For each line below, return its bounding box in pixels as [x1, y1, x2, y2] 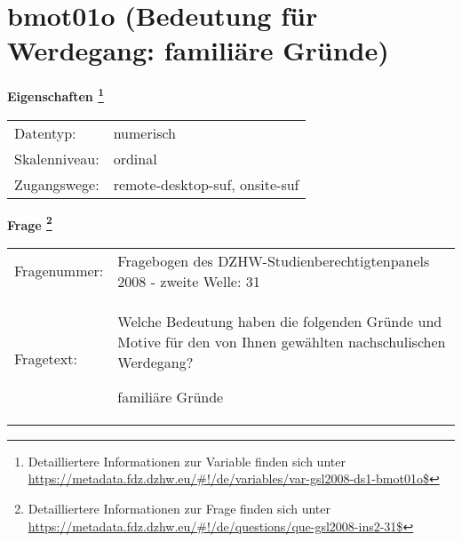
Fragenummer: [14, 260, 104, 282]
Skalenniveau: [14, 147, 100, 169]
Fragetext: [14, 348, 77, 370]
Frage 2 [7, 212, 52, 234]
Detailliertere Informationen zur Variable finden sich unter [28, 451, 346, 470]
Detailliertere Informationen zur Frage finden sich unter [28, 499, 331, 517]
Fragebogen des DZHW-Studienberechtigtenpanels [117, 250, 430, 271]
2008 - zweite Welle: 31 [117, 270, 260, 291]
